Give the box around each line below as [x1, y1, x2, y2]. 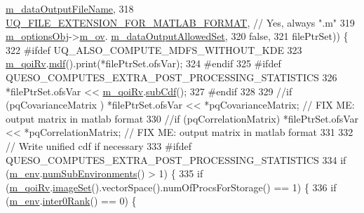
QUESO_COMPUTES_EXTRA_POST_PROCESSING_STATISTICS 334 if [6, 152, 346, 167]
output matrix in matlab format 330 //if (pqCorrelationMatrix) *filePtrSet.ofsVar [6, 111, 359, 125]
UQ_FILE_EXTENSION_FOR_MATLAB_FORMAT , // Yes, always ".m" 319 [6, 15, 355, 29]
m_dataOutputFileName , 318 [6, 1, 134, 15]
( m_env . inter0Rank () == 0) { [6, 193, 137, 208]
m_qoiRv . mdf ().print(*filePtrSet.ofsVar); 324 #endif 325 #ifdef [6, 56, 281, 71]
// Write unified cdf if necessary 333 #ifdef [6, 138, 192, 153]
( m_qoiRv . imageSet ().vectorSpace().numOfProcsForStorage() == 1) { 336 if [6, 179, 337, 194]
